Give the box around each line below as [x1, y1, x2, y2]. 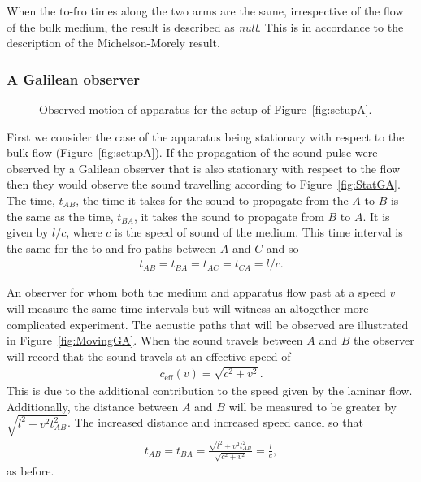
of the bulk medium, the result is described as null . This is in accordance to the [7, 18, 404, 35]
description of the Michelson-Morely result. [7, 34, 220, 51]
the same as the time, [7, 207, 114, 224]
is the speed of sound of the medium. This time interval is [115, 224, 403, 241]
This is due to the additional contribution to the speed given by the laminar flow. [7, 382, 413, 399]
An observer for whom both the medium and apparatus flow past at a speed [7, 284, 386, 301]
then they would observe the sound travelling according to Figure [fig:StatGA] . [7, 176, 401, 193]
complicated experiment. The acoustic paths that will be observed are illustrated [7, 315, 409, 332]
